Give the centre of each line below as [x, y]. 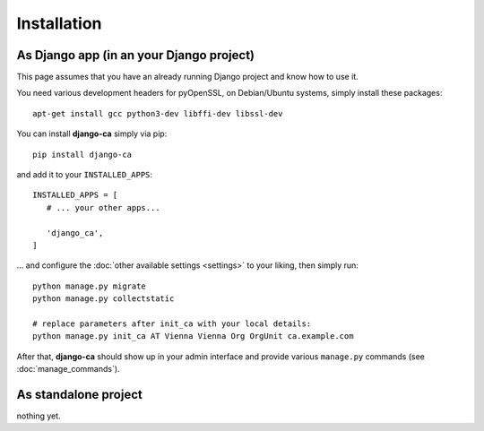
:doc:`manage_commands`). [68, 369]
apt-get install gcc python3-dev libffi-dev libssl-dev [158, 113]
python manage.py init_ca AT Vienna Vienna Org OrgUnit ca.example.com [193, 336]
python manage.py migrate [90, 286]
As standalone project [79, 394]
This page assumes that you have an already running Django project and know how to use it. [187, 77]
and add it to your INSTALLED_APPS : [84, 175]
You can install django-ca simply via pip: [92, 134]
